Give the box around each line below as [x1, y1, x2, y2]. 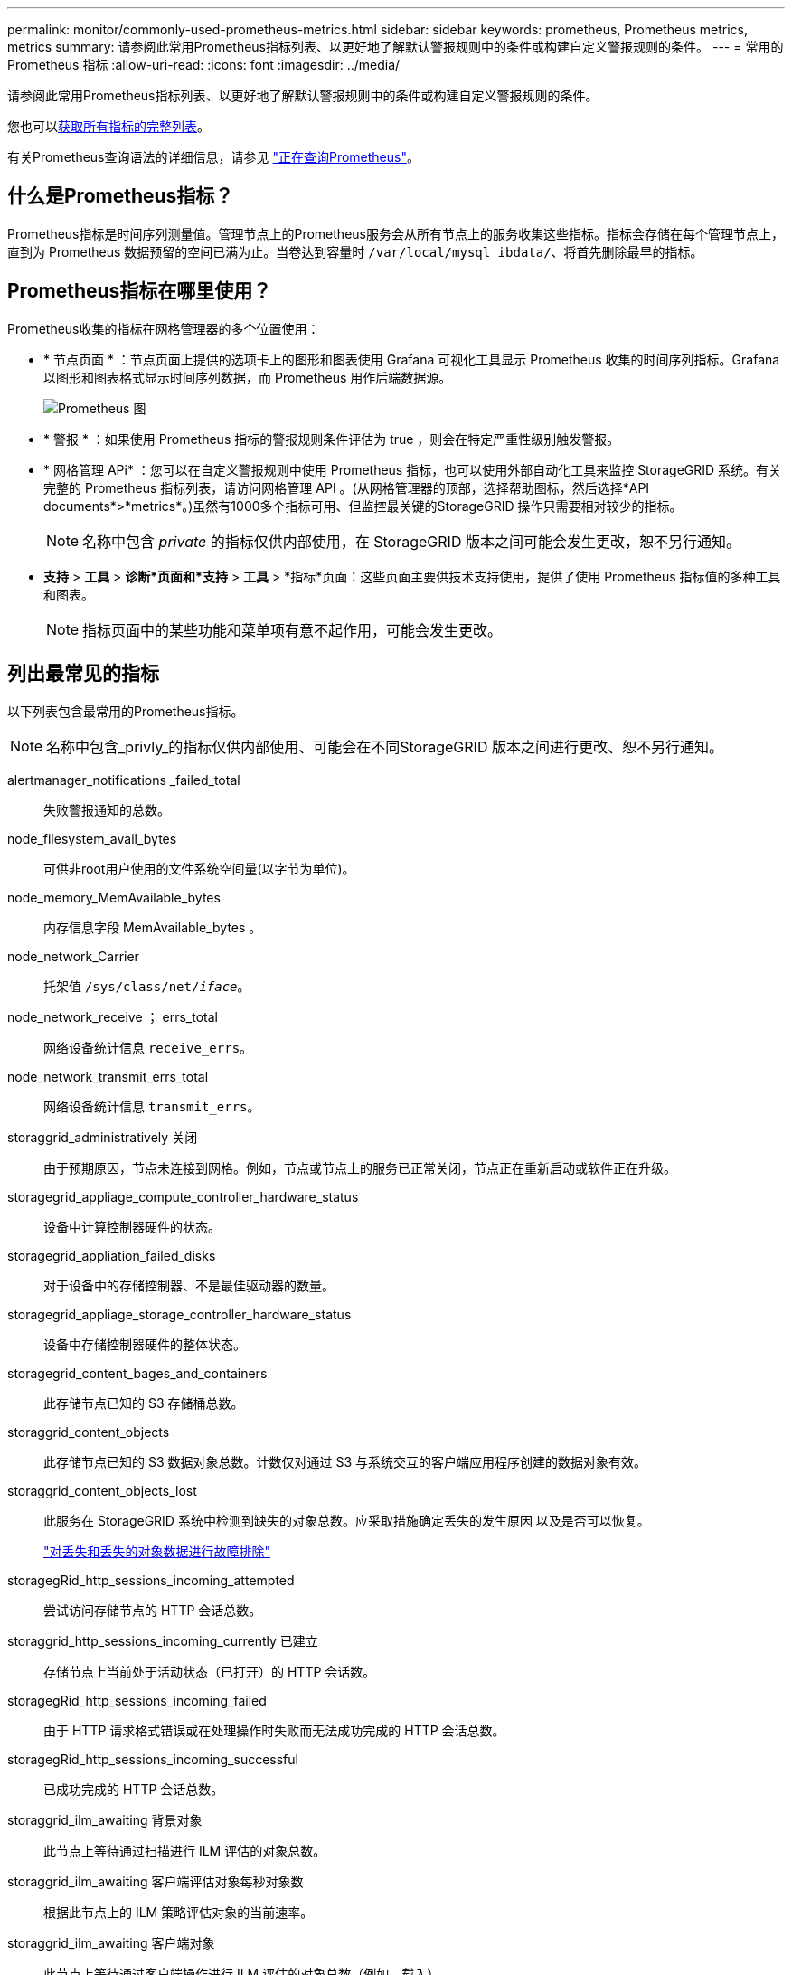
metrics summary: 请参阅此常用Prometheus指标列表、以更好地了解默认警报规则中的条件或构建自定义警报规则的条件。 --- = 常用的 [7, 39, 784, 54]
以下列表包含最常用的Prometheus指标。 [7, 703, 244, 719]
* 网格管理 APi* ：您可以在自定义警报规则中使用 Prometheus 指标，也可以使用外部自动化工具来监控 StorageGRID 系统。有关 [43, 461, 782, 477]
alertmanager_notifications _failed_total [7, 771, 240, 788]
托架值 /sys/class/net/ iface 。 [43, 978, 250, 994]
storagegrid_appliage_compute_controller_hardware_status [7, 1188, 359, 1205]
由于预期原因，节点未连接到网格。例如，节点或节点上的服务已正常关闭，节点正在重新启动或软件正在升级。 [43, 1159, 676, 1176]
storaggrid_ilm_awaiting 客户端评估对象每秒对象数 [7, 1873, 304, 1889]
